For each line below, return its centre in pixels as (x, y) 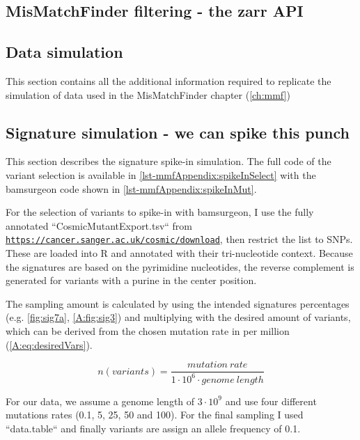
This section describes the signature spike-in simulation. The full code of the (169, 161)
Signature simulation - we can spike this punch (178, 132)
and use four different (271, 401)
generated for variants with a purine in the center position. (131, 280)
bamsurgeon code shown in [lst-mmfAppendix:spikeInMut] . (131, 188)
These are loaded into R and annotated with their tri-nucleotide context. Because (179, 253)
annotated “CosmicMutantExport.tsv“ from (99, 225)
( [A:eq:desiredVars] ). (49, 344)
